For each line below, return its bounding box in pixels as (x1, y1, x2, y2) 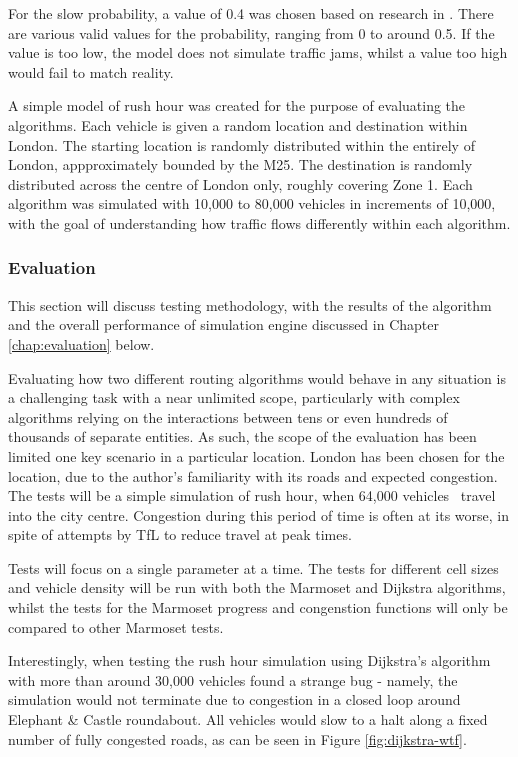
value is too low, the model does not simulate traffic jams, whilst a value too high (8, 42, 508, 63)
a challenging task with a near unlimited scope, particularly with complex (8, 387, 460, 408)
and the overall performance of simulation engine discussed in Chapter (8, 314, 439, 335)
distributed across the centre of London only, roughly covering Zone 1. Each (8, 173, 473, 194)
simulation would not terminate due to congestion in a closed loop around (8, 689, 461, 710)
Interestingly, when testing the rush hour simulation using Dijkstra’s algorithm (8, 650, 491, 671)
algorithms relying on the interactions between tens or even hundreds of (8, 406, 448, 427)
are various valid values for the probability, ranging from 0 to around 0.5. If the (8, 22, 495, 43)
